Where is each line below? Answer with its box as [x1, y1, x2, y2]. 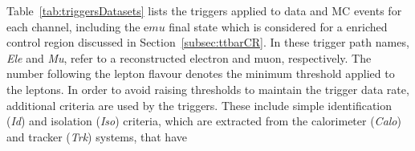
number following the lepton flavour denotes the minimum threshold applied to [6, 65, 395, 82]
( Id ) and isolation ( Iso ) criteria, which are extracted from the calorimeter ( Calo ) [6, 112, 401, 129]
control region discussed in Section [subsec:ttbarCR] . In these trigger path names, [6, 34, 409, 51]
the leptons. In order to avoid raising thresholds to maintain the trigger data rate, [6, 80, 409, 97]
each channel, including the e [6, 18, 149, 35]
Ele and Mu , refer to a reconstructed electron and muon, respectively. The [6, 49, 372, 66]
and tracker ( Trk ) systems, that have [6, 128, 187, 145]
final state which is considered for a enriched [169, 18, 388, 35]
